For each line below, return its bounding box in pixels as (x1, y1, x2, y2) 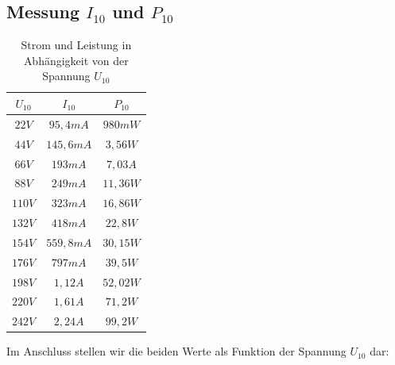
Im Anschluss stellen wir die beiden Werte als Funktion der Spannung (6, 343, 347, 359)
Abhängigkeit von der (23, 52, 129, 68)
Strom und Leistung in (21, 36, 132, 53)
